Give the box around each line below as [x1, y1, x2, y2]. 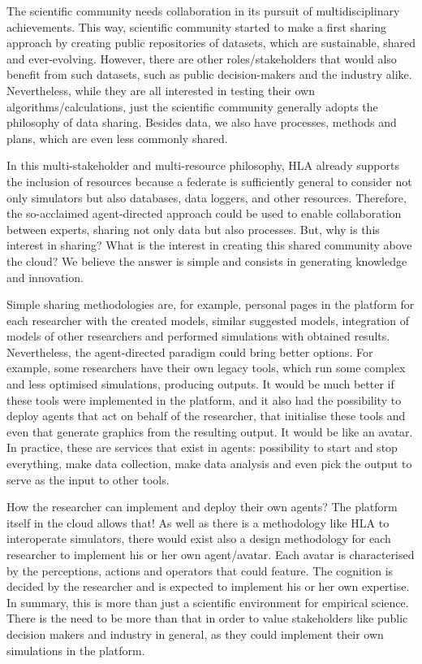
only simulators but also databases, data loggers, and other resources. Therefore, [6, 189, 407, 206]
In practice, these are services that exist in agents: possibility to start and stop [6, 439, 398, 456]
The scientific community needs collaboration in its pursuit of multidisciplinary [6, 2, 400, 19]
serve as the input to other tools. [6, 471, 170, 488]
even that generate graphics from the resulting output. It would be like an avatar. [6, 423, 413, 440]
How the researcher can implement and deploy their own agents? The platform [6, 498, 398, 515]
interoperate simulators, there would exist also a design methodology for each [6, 530, 391, 547]
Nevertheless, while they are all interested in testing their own [6, 81, 315, 98]
